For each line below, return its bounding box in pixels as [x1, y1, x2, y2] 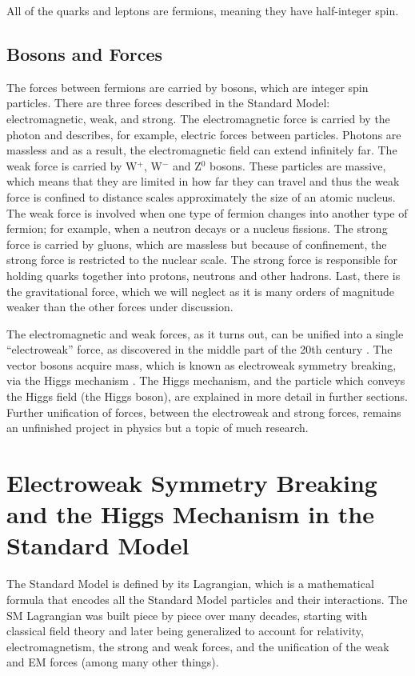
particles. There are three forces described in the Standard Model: [6, 94, 330, 111]
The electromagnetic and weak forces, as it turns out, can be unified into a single [6, 325, 404, 342]
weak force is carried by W [6, 157, 138, 174]
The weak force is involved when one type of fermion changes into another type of [6, 204, 408, 221]
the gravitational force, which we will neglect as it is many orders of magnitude [6, 282, 394, 299]
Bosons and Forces [6, 41, 163, 66]
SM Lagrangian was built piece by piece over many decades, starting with [6, 606, 368, 623]
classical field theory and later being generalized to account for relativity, [6, 622, 364, 639]
